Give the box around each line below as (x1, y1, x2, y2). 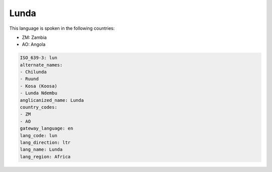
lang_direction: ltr (20, 140, 71, 145)
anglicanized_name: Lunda (20, 97, 84, 103)
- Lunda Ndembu (20, 90, 57, 96)
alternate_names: (20, 62, 63, 68)
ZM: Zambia (22, 34, 47, 40)
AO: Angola (22, 41, 46, 47)
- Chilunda (20, 69, 47, 75)
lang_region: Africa (20, 154, 71, 159)
